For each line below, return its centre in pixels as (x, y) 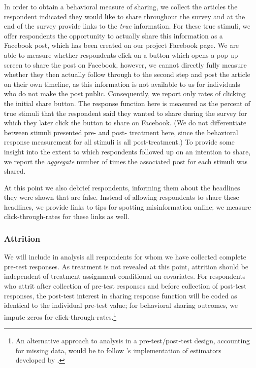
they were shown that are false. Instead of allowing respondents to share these (122, 197)
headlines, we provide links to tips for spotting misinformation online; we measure (128, 206)
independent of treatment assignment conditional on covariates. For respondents (125, 276)
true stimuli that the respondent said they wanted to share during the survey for (126, 113)
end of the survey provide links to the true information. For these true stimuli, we (127, 26)
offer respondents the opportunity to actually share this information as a (113, 35)
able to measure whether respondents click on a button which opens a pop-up (121, 55)
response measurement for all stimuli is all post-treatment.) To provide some (119, 142)
